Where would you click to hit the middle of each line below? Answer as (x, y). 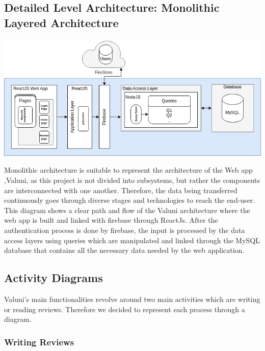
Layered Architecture (61, 22)
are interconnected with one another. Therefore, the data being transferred (121, 190)
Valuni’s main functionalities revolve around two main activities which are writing (132, 299)
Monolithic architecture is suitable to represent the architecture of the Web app (128, 170)
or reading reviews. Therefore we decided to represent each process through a (125, 309)
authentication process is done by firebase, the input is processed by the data (125, 230)
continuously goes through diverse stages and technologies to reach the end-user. (130, 200)
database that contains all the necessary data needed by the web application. (124, 250)
